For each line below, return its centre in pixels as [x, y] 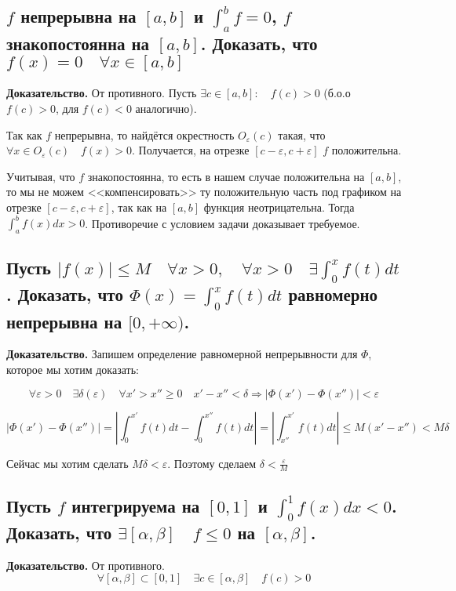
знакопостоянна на [78, 43]
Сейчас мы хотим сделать [67, 463]
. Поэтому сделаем [212, 463]
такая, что [302, 134]
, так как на [139, 207]
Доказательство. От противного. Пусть [102, 93]
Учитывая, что [41, 176]
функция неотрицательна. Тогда [279, 207]
